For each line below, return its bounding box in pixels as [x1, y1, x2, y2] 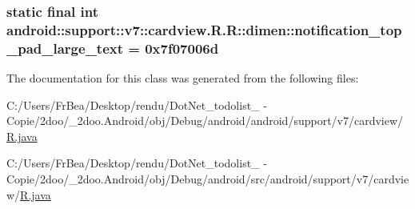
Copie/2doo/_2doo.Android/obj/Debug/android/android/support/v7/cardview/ [6, 112, 404, 129]
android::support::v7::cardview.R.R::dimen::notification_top [6, 19, 402, 39]
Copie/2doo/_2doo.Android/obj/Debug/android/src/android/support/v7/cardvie [6, 171, 409, 187]
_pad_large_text [6, 38, 124, 58]
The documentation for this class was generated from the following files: [6, 70, 359, 86]
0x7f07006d [145, 38, 219, 58]
